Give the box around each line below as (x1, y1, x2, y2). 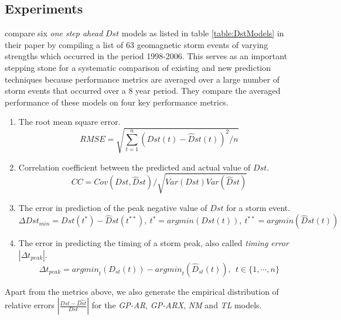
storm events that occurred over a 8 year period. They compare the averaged (5, 84, 281, 97)
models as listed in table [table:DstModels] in (121, 27, 284, 39)
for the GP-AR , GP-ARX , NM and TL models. (91, 299, 262, 311)
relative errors (5, 299, 55, 311)
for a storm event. (226, 201, 291, 213)
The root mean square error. (18, 115, 121, 128)
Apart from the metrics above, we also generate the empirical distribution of (5, 285, 279, 297)
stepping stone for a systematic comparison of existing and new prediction (5, 61, 271, 73)
